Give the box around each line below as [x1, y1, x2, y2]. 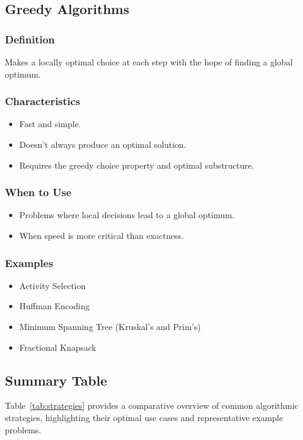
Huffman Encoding [19, 299, 90, 312]
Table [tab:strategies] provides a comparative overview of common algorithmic [5, 399, 299, 412]
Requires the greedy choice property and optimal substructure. [19, 158, 254, 171]
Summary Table [5, 370, 108, 389]
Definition [5, 31, 55, 46]
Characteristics [5, 94, 81, 109]
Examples [5, 255, 53, 270]
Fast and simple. [19, 117, 81, 130]
